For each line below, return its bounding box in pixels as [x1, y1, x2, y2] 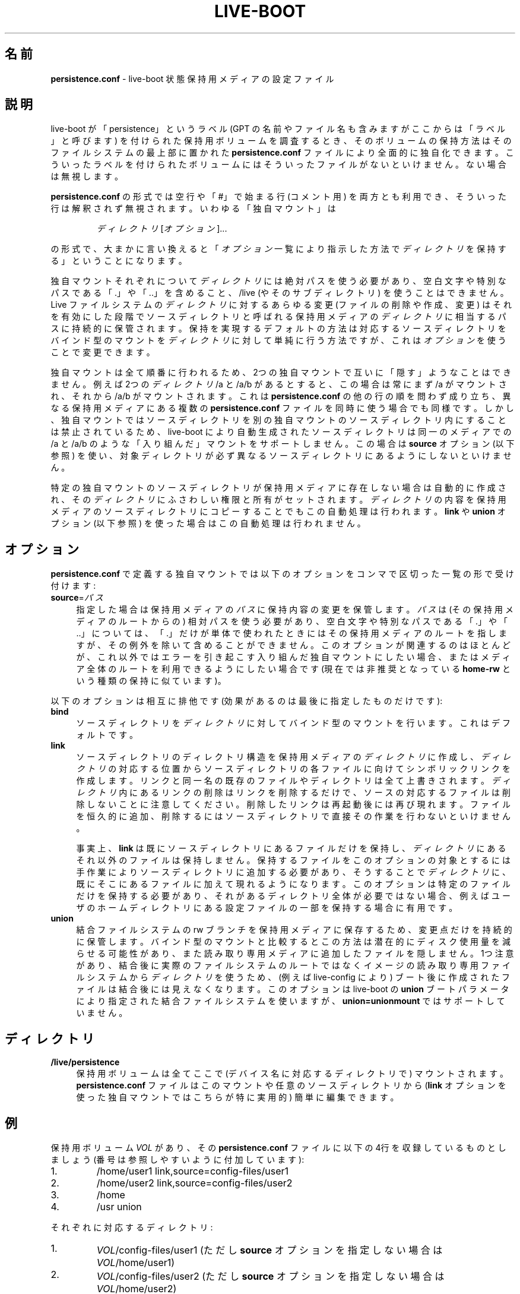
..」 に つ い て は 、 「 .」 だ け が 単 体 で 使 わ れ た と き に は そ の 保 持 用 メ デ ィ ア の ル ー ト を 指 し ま [76, 628, 508, 639]
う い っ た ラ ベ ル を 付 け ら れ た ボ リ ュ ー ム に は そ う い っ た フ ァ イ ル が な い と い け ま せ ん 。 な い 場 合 [50, 159, 506, 170]
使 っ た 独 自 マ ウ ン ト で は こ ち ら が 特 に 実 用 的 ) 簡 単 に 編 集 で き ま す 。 [76, 1092, 399, 1103]
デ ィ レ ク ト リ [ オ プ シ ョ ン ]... [96, 223, 227, 234]
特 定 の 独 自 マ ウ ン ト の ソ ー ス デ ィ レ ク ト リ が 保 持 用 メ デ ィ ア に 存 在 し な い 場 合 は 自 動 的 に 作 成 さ [50, 482, 506, 493]
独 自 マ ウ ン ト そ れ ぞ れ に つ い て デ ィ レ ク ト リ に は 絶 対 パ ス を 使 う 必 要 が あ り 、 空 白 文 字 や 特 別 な [50, 276, 506, 286]
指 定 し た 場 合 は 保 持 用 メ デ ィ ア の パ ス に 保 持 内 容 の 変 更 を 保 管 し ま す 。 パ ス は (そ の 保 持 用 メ [76, 604, 513, 615]
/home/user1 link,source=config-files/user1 [96, 1164, 289, 1177]
